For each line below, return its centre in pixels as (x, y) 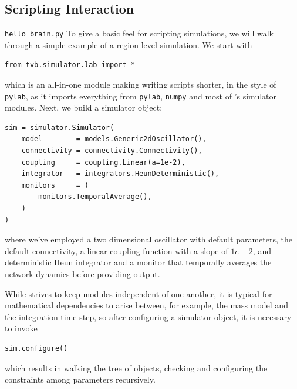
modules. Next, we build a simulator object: (84, 107)
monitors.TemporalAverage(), (95, 197)
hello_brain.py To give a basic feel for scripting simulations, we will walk (139, 33)
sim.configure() (36, 348)
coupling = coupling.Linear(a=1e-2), (103, 162)
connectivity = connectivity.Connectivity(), (112, 151)
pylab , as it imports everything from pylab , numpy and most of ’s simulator (141, 96)
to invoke (21, 328)
